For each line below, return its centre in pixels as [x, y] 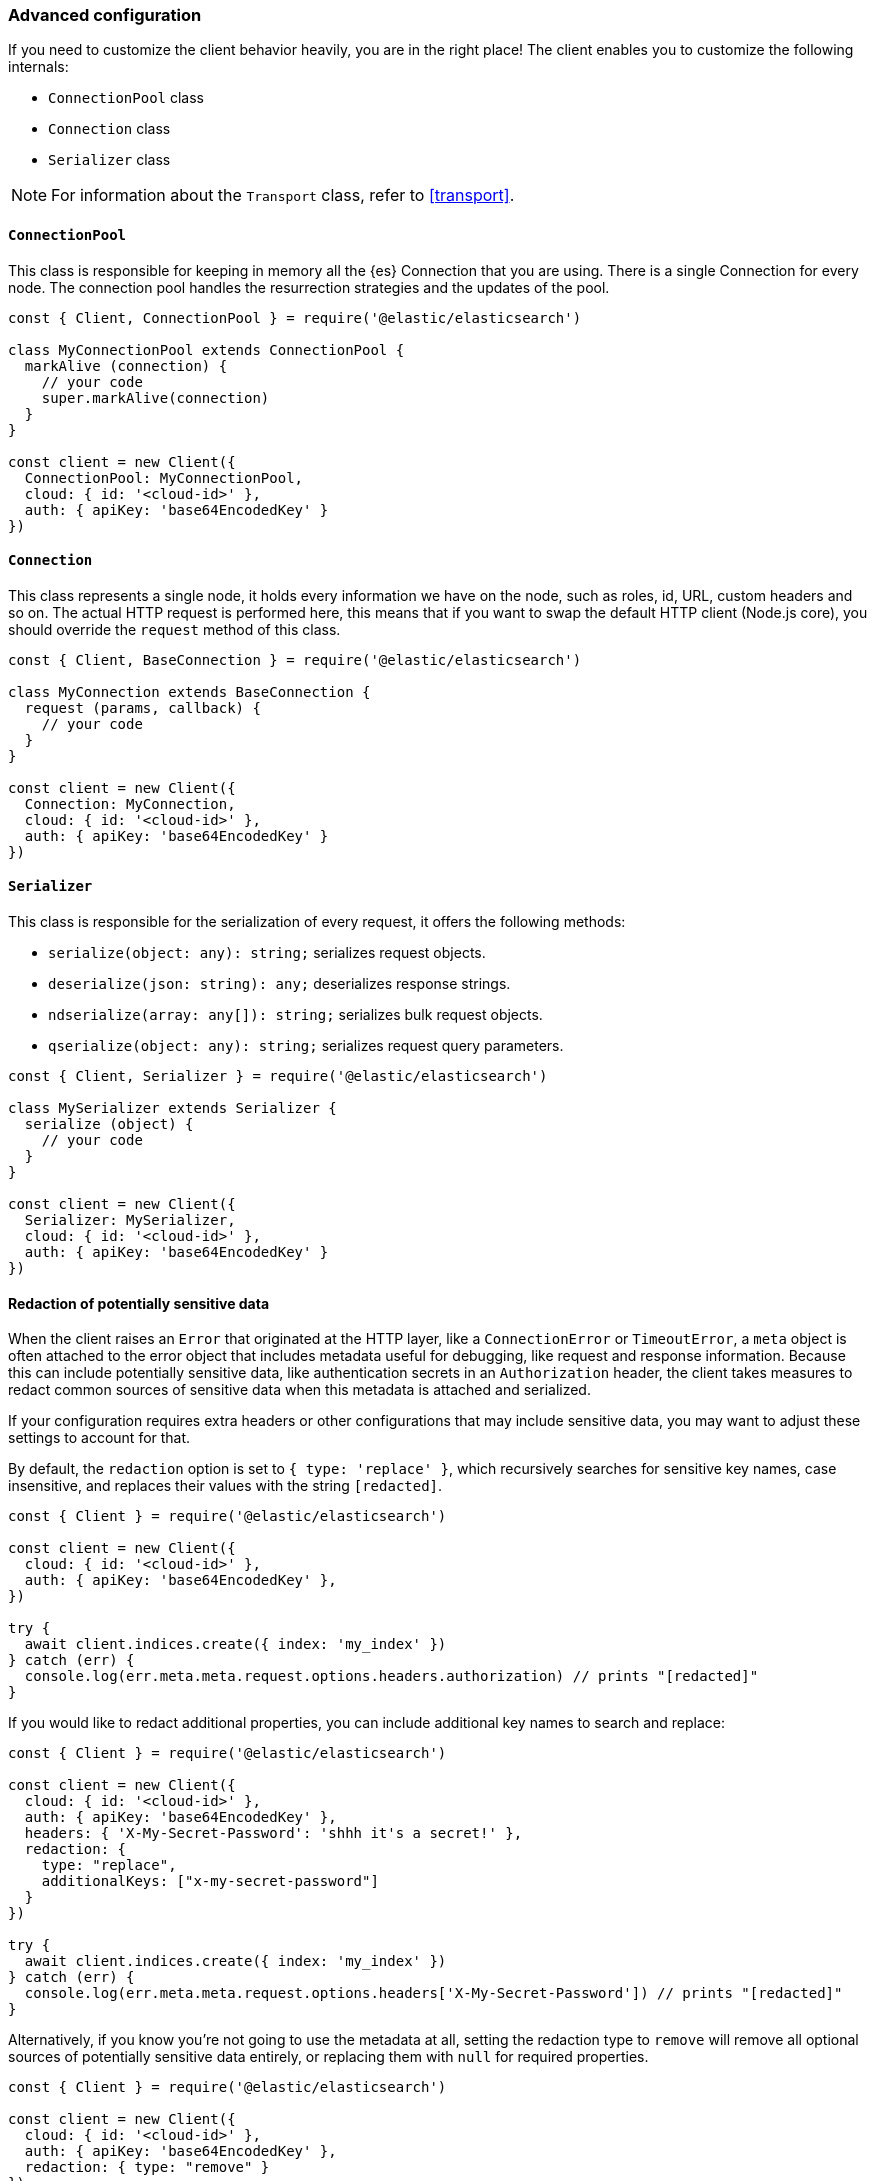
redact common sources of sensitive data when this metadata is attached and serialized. [299, 1390]
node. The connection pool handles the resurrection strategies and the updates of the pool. [309, 287]
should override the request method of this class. [174, 629]
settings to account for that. [99, 1438]
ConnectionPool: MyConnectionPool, [164, 477]
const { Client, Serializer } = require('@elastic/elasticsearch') [278, 1076]
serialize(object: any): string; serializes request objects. [267, 953]
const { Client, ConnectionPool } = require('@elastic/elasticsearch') [295, 317]
